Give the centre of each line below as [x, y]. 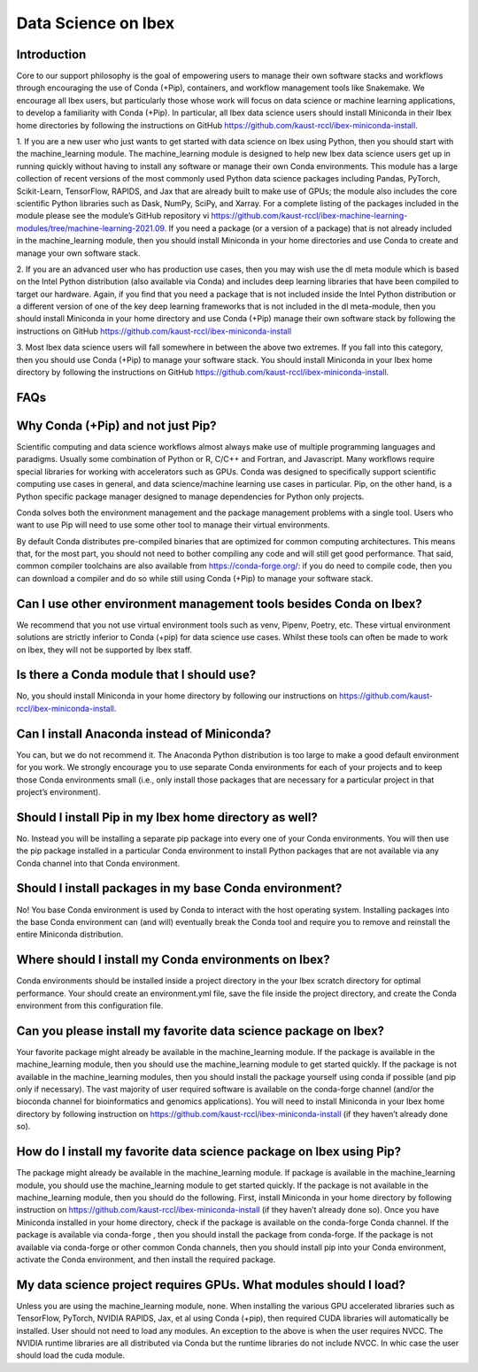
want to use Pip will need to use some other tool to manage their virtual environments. [173, 525]
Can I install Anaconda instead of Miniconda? [144, 733]
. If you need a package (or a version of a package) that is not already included [308, 228]
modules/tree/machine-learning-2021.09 [91, 228]
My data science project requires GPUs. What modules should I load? [211, 1285]
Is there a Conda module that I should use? [136, 675]
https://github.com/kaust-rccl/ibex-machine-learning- [309, 216]
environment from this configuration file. [90, 1006]
